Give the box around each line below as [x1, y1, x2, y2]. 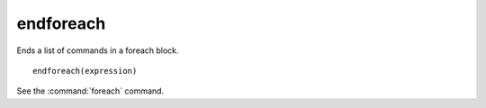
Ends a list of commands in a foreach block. [16, 45, 179, 56]
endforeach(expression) [32, 66, 138, 76]
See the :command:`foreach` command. [16, 85, 165, 96]
